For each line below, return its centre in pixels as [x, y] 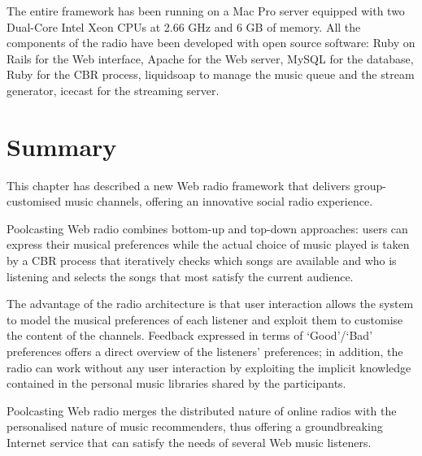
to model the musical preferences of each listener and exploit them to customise [205, 319]
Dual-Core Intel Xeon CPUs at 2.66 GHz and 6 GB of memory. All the [184, 26]
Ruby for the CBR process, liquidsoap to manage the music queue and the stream [211, 74]
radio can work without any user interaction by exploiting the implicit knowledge [209, 367]
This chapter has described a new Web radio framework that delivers [178, 185]
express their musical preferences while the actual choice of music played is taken [208, 244]
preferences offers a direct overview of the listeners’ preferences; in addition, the [205, 352]
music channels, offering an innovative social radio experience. [219, 201]
